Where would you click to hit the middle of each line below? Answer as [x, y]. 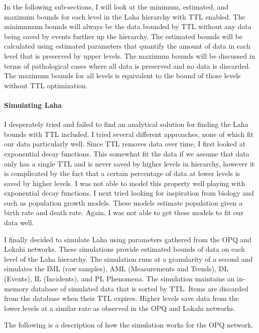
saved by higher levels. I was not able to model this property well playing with [125, 183]
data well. [19, 222]
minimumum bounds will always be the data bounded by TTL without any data [128, 26]
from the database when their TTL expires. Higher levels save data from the [121, 298]
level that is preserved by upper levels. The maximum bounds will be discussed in [130, 55]
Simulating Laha [33, 105]
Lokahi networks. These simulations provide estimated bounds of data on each [124, 249]
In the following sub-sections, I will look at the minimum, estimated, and [116, 7]
